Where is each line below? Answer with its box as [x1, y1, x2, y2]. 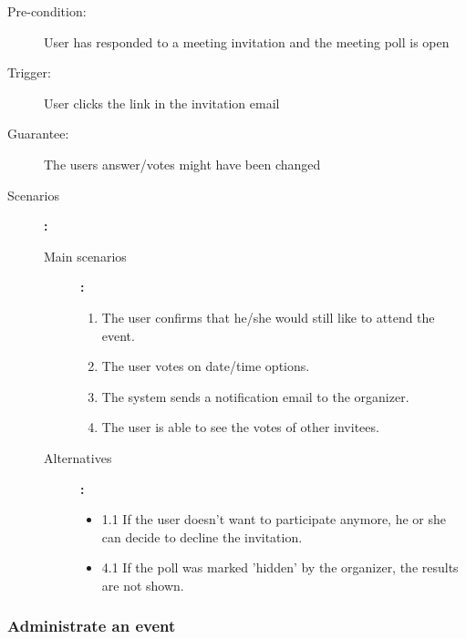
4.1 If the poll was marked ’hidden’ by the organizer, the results [101, 558, 459, 577]
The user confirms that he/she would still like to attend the [101, 307, 435, 326]
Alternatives [44, 448, 112, 467]
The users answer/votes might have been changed [44, 154, 321, 173]
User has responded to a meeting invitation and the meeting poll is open [44, 32, 450, 51]
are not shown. [101, 575, 184, 594]
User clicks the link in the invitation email [44, 93, 280, 112]
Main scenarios [44, 246, 127, 265]
